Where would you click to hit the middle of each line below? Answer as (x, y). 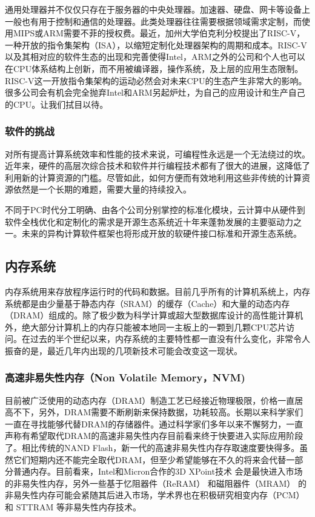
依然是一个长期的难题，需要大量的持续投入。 (102, 189)
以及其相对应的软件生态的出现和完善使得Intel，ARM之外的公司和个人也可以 (155, 57)
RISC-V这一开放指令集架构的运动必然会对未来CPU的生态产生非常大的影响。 (156, 80)
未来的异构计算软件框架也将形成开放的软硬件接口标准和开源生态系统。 (161, 233)
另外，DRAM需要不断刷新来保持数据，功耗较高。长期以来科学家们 (171, 412)
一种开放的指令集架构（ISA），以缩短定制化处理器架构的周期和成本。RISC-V (156, 44)
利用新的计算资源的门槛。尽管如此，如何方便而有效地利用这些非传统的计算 (153, 177)
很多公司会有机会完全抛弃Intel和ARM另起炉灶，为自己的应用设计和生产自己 (155, 92)
